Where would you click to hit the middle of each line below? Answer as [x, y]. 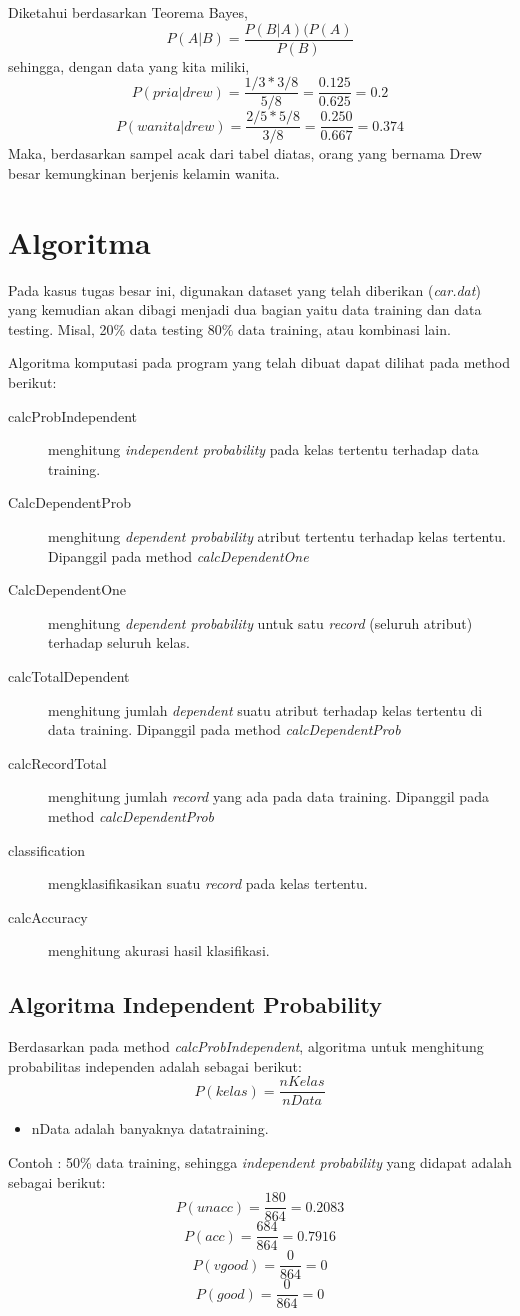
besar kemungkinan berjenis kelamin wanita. [144, 172]
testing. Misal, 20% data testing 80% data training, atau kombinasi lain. [229, 328]
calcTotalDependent [69, 676]
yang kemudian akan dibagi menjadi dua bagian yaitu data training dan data [245, 309]
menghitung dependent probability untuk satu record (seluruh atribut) [260, 622]
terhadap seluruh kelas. [119, 642]
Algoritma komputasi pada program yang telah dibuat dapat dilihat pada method [259, 362]
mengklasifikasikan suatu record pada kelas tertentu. [208, 883]
